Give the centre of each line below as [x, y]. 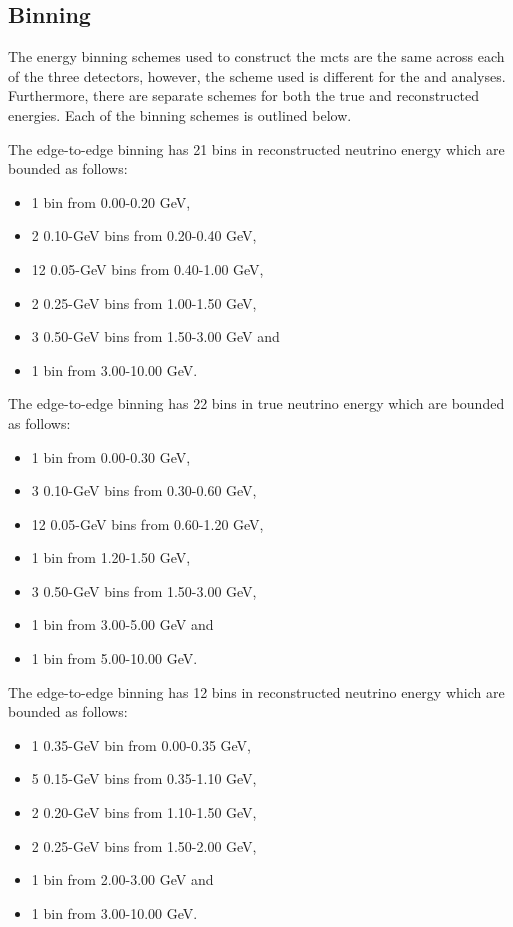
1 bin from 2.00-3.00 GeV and [122, 879]
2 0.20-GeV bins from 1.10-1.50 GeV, [144, 812]
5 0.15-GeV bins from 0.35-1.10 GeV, [144, 778]
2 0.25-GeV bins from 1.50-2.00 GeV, [144, 845]
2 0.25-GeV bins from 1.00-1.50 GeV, [144, 302]
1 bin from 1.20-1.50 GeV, [111, 557]
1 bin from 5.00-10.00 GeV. [114, 658]
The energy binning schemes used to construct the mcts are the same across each [256, 56]
